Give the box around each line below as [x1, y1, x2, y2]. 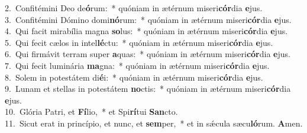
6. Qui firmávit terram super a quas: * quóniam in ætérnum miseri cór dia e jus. [5, 48, 290, 60]
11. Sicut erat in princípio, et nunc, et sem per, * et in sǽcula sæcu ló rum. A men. [5, 117, 303, 129]
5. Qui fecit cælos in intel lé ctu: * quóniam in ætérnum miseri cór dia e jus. [5, 36, 273, 48]
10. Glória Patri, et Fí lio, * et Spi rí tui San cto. [5, 105, 178, 118]
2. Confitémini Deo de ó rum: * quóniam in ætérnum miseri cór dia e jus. [5, 2, 263, 14]
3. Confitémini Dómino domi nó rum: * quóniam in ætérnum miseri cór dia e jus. [5, 13, 292, 25]
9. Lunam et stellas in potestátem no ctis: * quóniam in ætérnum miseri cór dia [5, 82, 291, 95]
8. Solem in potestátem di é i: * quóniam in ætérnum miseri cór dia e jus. [5, 71, 263, 83]
